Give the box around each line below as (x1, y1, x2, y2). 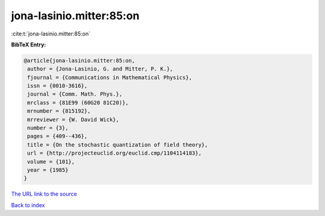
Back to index (11, 202, 45, 209)
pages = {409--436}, (27, 133, 88, 140)
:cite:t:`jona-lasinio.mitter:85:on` (11, 30, 90, 37)
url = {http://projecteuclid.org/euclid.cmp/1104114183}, (27, 150, 202, 156)
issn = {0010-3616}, (27, 82, 88, 90)
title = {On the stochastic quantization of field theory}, (27, 141, 208, 148)
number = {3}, (27, 125, 69, 132)
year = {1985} (27, 167, 69, 173)
